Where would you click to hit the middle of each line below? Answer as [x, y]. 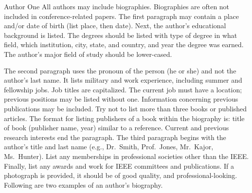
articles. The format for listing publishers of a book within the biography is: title [124, 118]
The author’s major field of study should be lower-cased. [88, 54]
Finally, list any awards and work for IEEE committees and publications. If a [119, 166]
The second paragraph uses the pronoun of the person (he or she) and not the [120, 70]
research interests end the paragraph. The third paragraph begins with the [115, 137]
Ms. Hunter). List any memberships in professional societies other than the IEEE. [126, 156]
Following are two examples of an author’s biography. [83, 184]
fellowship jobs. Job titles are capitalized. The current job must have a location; [123, 89]
